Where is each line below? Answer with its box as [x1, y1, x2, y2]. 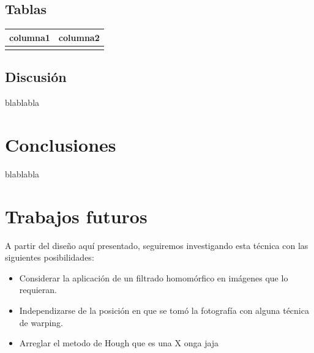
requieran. [19, 283, 57, 296]
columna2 [58, 31, 100, 43]
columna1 [9, 31, 50, 43]
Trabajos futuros [5, 203, 148, 228]
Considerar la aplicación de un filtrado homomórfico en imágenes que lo [19, 271, 288, 284]
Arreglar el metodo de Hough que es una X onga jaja [19, 336, 219, 349]
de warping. [19, 316, 64, 329]
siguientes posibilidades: [5, 251, 94, 264]
